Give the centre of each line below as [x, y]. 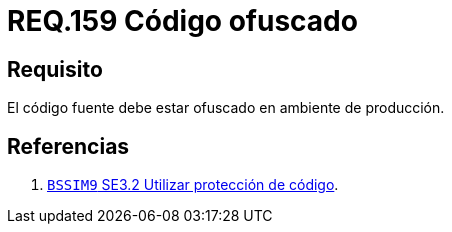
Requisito [55, 69]
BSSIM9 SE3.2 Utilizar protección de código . [193, 185]
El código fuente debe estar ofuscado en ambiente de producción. [226, 108]
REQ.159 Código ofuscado [182, 21]
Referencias [68, 146]
